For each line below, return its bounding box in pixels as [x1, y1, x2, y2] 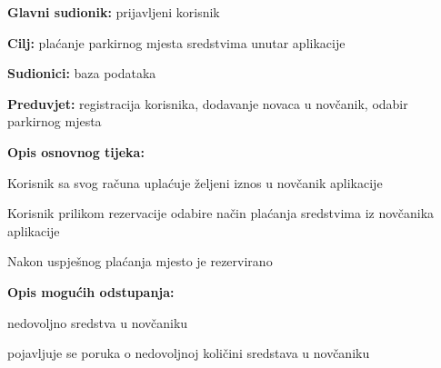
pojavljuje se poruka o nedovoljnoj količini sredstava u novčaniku [7, 343, 370, 363]
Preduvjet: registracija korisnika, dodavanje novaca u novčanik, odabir [7, 94, 408, 113]
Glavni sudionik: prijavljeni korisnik [7, 3, 220, 21]
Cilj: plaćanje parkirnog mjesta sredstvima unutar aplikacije [7, 33, 346, 52]
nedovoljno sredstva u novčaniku [7, 313, 188, 332]
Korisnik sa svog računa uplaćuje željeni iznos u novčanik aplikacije [7, 173, 383, 192]
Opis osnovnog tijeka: [7, 142, 145, 161]
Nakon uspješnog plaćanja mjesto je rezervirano [7, 252, 273, 271]
